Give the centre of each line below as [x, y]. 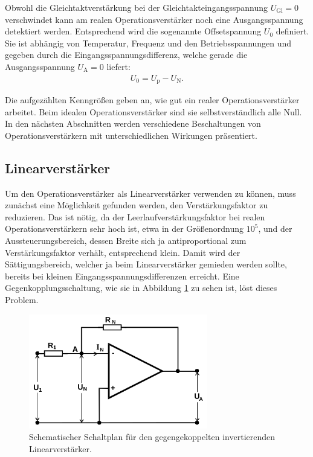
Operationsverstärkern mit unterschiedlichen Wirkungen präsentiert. [131, 135]
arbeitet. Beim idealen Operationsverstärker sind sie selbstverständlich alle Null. [153, 111]
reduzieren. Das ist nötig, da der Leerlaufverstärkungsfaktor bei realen [135, 216]
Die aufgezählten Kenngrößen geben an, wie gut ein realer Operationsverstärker [152, 100]
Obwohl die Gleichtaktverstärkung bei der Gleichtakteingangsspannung [136, 7]
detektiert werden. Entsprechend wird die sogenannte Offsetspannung [133, 31]
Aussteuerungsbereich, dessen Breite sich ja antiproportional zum [126, 240]
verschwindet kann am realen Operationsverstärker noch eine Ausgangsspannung [154, 19]
